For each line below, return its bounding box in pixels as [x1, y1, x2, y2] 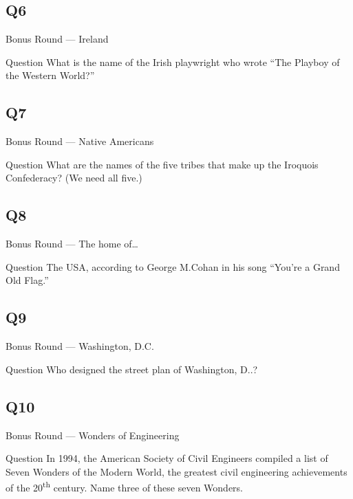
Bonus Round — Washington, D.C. [6, 339, 154, 353]
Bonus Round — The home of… [6, 236, 139, 251]
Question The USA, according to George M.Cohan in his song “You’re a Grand [6, 259, 340, 274]
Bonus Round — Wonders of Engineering [6, 428, 180, 442]
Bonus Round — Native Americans [6, 134, 154, 148]
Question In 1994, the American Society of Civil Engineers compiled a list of [6, 451, 328, 465]
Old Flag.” [6, 273, 49, 287]
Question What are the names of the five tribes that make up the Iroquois [6, 157, 319, 171]
